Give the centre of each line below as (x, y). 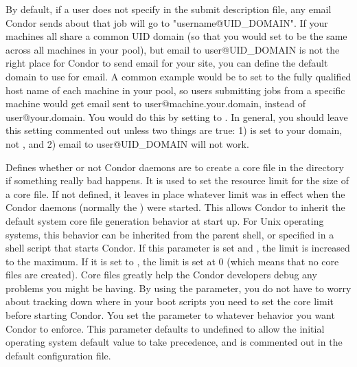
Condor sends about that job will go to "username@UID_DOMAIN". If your (167, 22)
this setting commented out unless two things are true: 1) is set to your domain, (174, 130)
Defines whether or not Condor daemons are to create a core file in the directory (175, 167)
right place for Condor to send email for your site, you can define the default (167, 63)
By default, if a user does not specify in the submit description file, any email (169, 9)
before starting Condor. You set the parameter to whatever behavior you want (170, 315)
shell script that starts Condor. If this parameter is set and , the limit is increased (178, 248)
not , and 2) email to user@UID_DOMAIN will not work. (127, 143)
